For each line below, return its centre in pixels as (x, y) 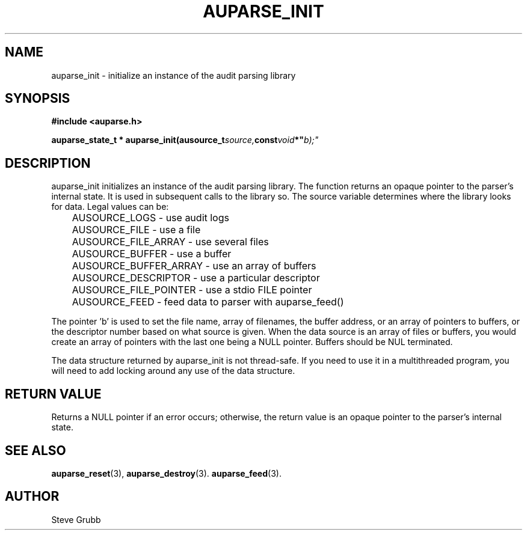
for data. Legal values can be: (110, 207)
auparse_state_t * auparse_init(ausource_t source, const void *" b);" (185, 140)
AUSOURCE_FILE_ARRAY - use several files (170, 242)
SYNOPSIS (38, 99)
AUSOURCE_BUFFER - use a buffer (152, 254)
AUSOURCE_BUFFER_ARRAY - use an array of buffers (194, 266)
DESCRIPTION (48, 163)
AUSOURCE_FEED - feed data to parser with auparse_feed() (208, 302)
